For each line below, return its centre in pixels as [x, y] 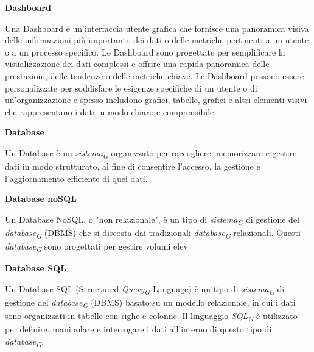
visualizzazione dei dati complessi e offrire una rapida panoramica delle [137, 64]
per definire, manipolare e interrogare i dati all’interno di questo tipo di [138, 329]
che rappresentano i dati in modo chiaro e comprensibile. [111, 111]
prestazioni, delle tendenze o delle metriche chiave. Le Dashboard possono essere [155, 75]
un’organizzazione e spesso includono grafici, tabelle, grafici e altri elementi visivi [156, 100]
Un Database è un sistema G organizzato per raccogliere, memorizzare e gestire [151, 153]
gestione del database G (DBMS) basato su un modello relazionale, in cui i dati [150, 303]
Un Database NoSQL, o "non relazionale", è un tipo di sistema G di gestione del [152, 220]
